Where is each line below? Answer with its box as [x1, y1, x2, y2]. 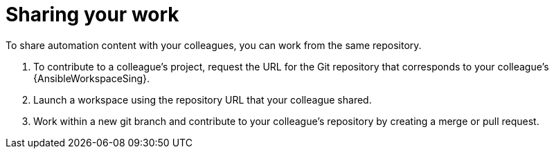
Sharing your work [6, 3, 179, 26]
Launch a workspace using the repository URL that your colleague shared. [33, 93, 372, 106]
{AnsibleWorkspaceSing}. [33, 72, 150, 84]
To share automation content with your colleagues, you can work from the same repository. [6, 39, 422, 51]
